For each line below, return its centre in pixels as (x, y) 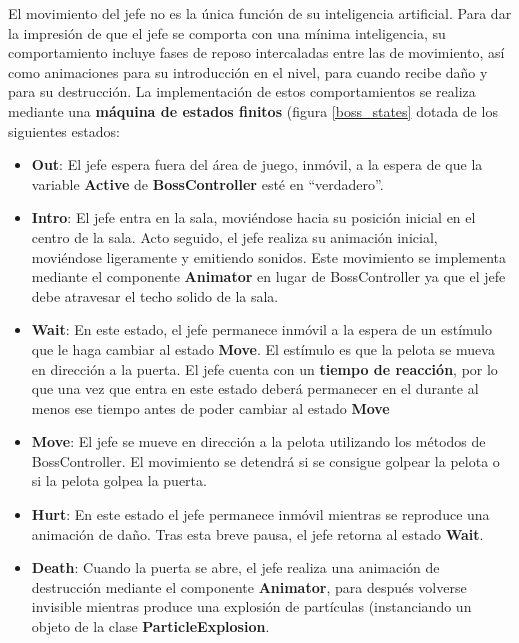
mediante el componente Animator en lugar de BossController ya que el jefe (268, 276)
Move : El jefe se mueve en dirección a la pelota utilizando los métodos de (258, 441)
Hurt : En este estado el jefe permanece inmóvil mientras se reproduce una (260, 514)
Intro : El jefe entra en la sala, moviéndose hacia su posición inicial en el (253, 217)
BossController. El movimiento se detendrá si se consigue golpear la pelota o (265, 460)
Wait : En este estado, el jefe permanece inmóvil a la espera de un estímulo (262, 329)
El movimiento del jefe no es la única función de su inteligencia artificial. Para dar (260, 13)
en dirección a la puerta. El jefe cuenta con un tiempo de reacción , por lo (264, 368)
